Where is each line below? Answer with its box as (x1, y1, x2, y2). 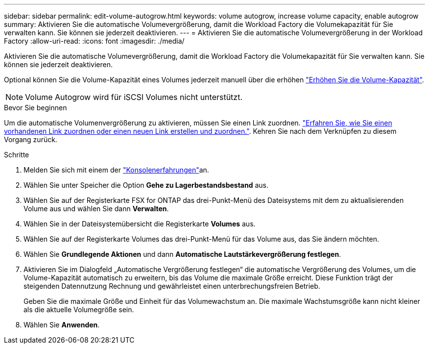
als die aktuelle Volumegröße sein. (24, 305, 134, 314)
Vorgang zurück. (4, 135, 57, 144)
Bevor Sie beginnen (4, 103, 67, 112)
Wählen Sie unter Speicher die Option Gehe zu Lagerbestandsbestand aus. (24, 181, 268, 189)
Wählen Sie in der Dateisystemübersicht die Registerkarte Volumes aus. (24, 220, 256, 228)
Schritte (4, 150, 29, 159)
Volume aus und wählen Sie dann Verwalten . (24, 204, 169, 213)
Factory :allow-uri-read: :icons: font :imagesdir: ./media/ (4, 37, 185, 45)
